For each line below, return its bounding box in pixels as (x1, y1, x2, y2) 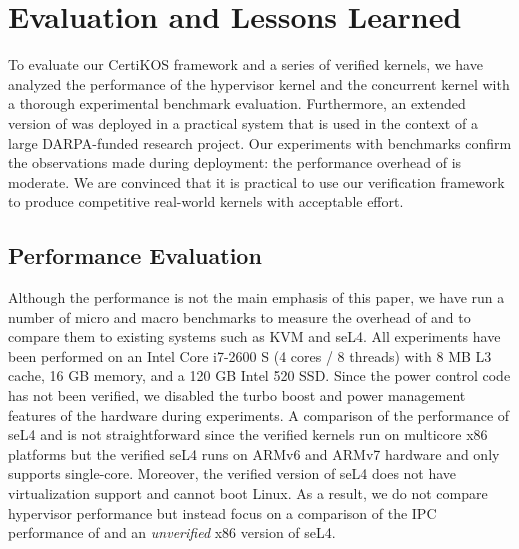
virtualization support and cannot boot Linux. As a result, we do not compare (8, 483, 488, 504)
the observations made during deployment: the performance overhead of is (8, 152, 462, 173)
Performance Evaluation (8, 240, 262, 271)
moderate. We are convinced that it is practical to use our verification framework (8, 171, 505, 192)
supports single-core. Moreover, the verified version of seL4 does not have (8, 463, 457, 484)
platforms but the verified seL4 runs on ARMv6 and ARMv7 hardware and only (8, 443, 500, 464)
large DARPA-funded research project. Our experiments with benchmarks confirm (8, 132, 512, 153)
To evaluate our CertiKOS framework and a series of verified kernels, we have (8, 54, 483, 75)
